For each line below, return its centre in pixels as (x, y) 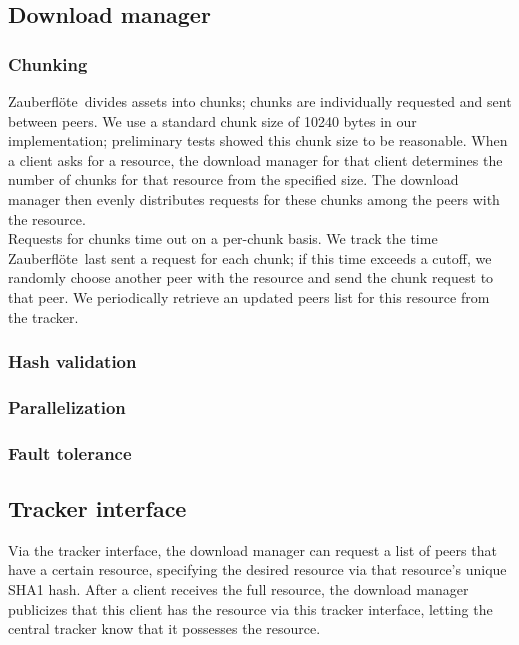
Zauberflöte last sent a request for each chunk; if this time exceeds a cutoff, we (250, 257)
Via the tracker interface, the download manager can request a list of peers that (252, 549)
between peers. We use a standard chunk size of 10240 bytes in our (212, 120)
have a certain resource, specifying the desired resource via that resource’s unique (257, 569)
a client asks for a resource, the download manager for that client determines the (255, 159)
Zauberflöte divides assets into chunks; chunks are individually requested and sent (260, 101)
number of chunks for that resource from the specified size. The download (233, 179)
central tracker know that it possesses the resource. (164, 628)
